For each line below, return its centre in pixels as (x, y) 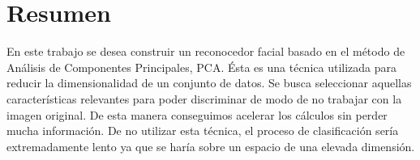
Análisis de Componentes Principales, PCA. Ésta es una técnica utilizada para (202, 67)
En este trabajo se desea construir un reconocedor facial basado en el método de (206, 51)
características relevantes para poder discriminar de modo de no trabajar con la (204, 98)
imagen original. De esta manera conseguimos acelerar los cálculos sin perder (197, 114)
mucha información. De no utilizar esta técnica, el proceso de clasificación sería (203, 131)
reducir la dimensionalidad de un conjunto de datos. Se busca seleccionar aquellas (209, 83)
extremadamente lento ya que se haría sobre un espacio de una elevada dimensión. (211, 146)
